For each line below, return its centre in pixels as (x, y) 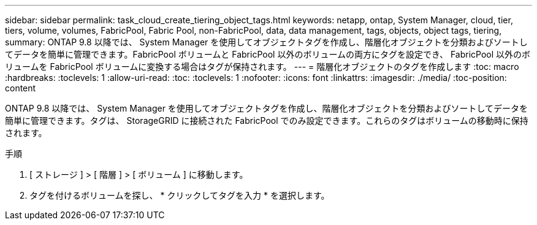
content (21, 88)
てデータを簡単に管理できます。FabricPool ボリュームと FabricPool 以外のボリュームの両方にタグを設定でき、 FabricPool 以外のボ (268, 54)
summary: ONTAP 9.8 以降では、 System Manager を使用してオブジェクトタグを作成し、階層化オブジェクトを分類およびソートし (266, 42)
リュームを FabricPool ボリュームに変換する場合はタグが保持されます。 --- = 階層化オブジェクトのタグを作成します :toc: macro (262, 67)
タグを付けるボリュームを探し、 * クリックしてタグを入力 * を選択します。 (180, 195)
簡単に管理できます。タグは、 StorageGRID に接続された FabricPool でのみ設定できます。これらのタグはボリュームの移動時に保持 (267, 120)
